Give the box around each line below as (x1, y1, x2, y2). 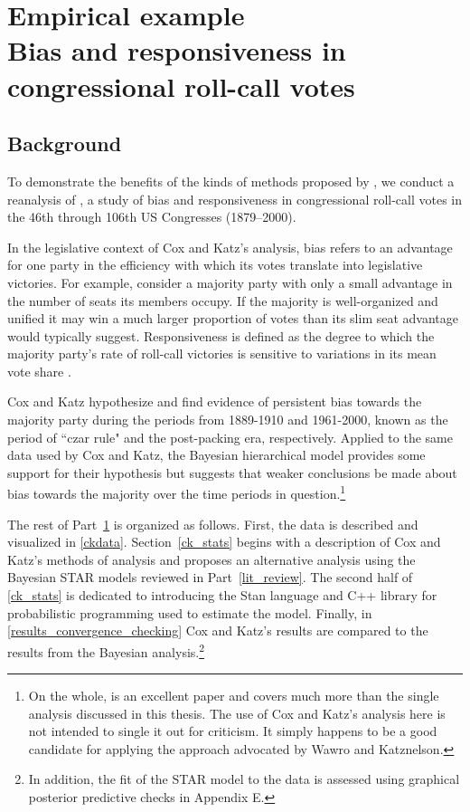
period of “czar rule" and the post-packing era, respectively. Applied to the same (7, 427, 453, 446)
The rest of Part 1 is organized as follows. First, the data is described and (7, 514, 418, 533)
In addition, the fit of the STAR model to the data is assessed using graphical (28, 769, 460, 788)
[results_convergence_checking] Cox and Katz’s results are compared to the (7, 621, 428, 640)
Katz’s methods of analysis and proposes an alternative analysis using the (7, 549, 416, 568)
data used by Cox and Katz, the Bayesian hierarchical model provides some (7, 445, 426, 464)
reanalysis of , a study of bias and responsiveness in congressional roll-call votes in (7, 189, 463, 208)
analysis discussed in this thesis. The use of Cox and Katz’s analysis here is (28, 703, 446, 722)
